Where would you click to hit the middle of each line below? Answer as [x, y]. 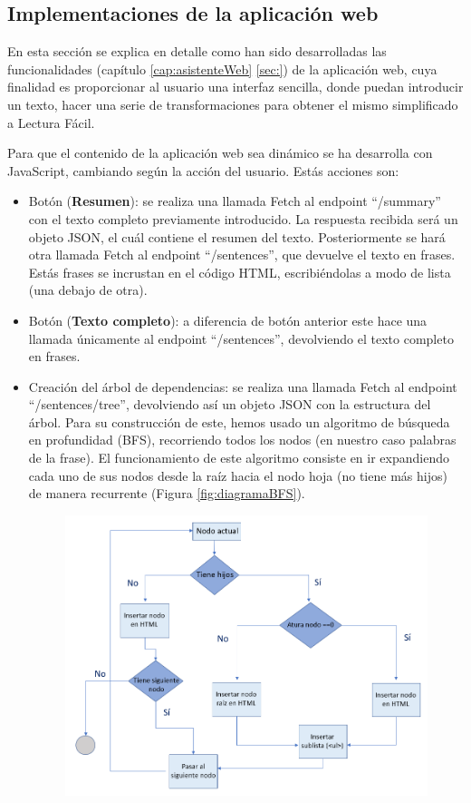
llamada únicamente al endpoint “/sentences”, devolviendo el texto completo [241, 338]
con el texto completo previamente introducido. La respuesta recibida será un [243, 218]
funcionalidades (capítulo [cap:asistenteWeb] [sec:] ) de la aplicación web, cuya [222, 69]
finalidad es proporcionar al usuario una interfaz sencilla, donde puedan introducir [235, 87]
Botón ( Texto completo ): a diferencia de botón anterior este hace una [228, 320]
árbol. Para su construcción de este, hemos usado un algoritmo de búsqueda [239, 421]
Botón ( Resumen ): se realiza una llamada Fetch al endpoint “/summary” [235, 201]
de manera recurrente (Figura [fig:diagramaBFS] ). [167, 493]
